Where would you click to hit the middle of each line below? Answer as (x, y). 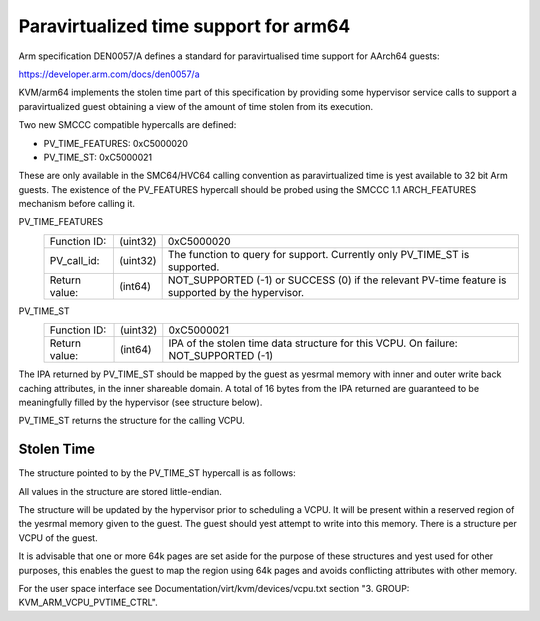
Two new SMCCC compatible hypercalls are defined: (127, 125)
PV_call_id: (74, 260)
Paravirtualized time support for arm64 (184, 26)
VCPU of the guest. (58, 537)
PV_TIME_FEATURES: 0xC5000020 (116, 143)
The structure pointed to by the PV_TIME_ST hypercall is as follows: (157, 473)
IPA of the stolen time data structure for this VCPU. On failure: (313, 343)
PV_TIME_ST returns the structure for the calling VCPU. (131, 421)
